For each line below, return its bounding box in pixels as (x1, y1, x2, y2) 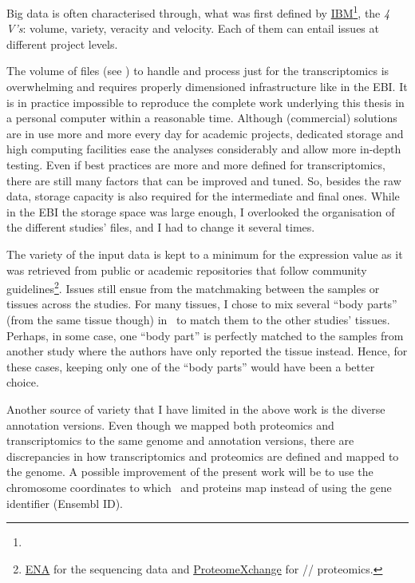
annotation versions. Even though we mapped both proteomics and (6, 416, 334, 433)
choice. (6, 374, 39, 391)
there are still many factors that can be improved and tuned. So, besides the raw (6, 172, 401, 188)
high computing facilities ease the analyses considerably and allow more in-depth (6, 141, 401, 157)
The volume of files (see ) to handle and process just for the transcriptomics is (6, 62, 389, 79)
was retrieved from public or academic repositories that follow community (6, 261, 367, 278)
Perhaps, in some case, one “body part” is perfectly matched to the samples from (6, 327, 404, 343)
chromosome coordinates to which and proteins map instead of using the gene (6, 478, 392, 495)
